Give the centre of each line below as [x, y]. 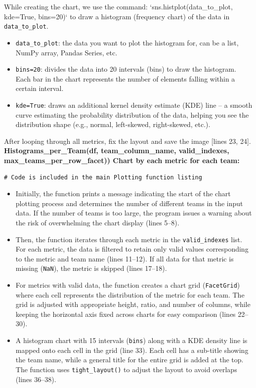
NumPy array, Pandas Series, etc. [66, 52]
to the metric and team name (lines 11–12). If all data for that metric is [125, 258]
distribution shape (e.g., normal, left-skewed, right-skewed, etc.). [113, 124]
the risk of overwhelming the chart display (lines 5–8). [97, 222]
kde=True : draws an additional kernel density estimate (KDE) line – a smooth [134, 105]
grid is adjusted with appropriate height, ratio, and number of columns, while [133, 304]
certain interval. [40, 88]
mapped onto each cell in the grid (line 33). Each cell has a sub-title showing [132, 350]
